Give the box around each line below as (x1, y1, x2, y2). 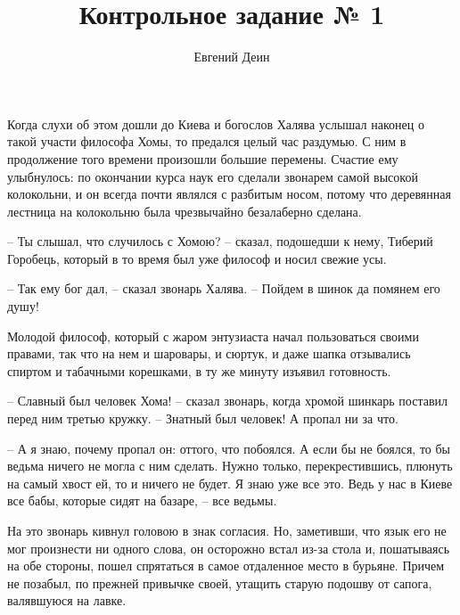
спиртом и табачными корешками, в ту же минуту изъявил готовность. (7, 361, 391, 380)
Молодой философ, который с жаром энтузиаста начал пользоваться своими (7, 326, 419, 345)
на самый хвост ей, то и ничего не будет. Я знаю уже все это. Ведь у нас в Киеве (7, 473, 453, 492)
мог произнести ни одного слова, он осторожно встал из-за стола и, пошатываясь (7, 538, 450, 557)
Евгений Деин (193, 47, 270, 66)
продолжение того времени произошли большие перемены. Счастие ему (7, 149, 398, 168)
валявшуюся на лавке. (7, 591, 127, 610)
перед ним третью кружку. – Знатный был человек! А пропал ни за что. (7, 409, 398, 428)
